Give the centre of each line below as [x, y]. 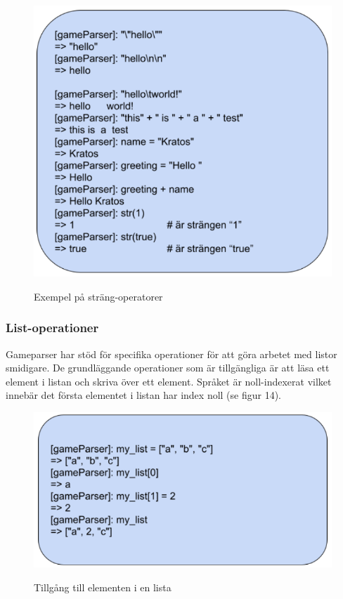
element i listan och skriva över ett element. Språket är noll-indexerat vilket [169, 381]
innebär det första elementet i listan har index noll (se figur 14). [144, 395]
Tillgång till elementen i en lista [103, 587]
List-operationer [52, 328]
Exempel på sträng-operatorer [98, 296]
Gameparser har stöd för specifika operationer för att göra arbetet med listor [171, 354]
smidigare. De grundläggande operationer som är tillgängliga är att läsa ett [168, 368]
